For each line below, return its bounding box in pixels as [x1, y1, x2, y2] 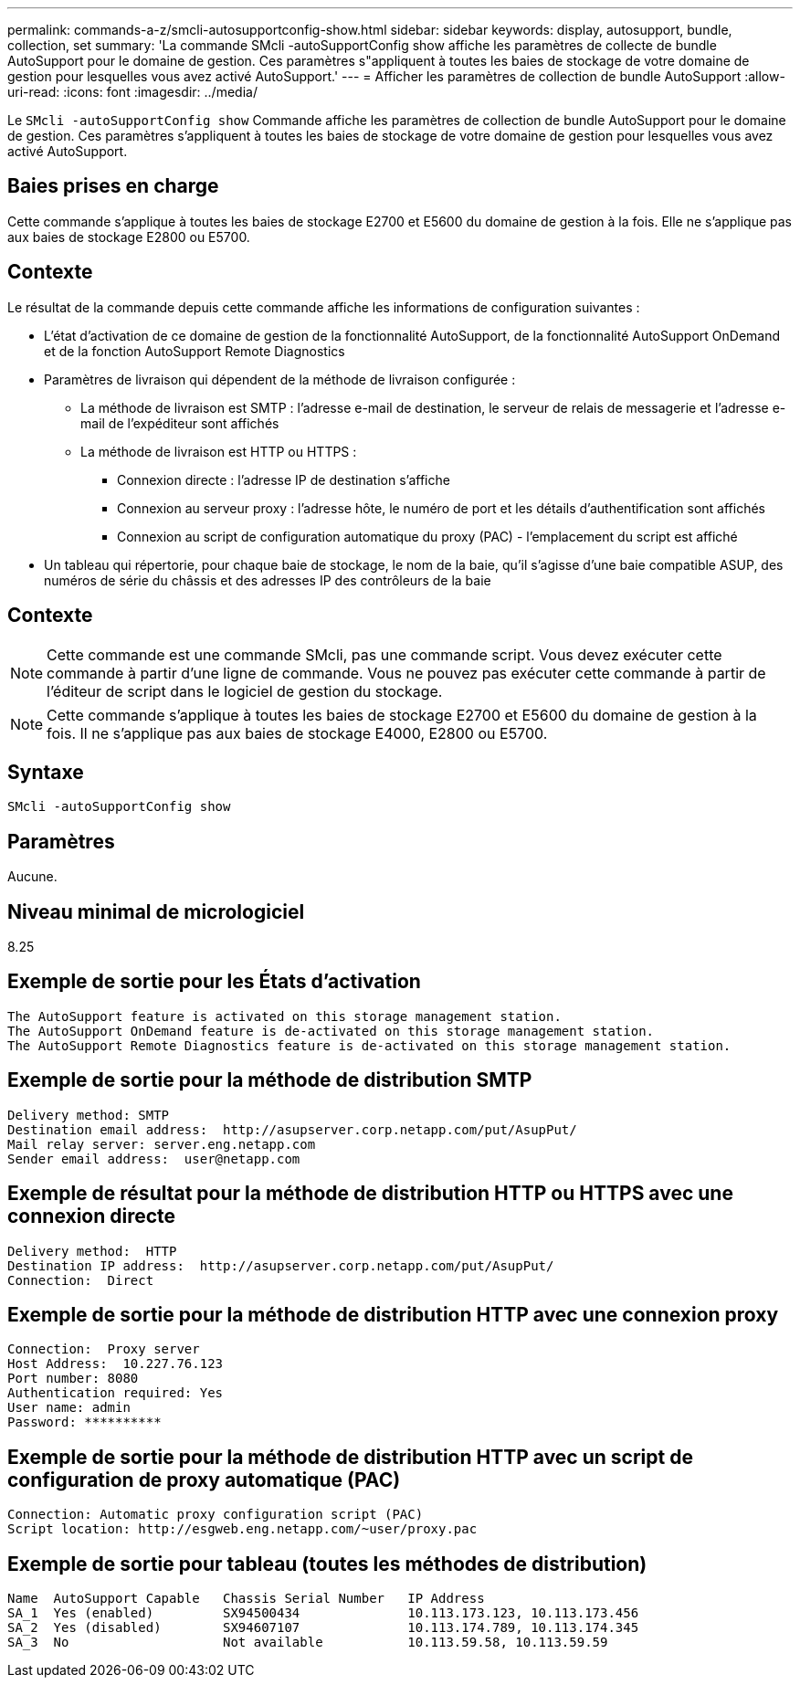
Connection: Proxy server [7, 1342, 200, 1357]
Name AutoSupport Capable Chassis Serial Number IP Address [7, 1591, 485, 1606]
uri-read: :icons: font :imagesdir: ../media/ [7, 84, 258, 100]
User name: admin [7, 1400, 131, 1416]
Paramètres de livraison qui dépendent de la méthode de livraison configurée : [44, 371, 516, 387]
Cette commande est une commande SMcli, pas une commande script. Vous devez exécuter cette [47, 645, 722, 664]
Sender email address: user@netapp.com [7, 1151, 300, 1166]
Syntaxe [7, 760, 84, 784]
